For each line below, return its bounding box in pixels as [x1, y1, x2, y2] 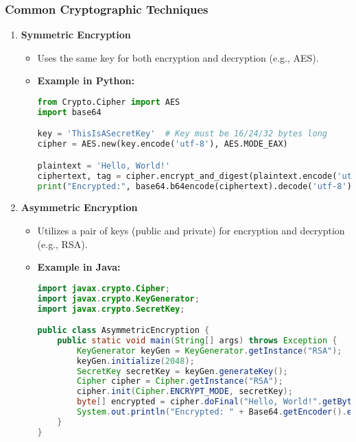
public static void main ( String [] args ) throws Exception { [57, 335, 337, 345]
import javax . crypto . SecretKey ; [37, 304, 185, 314]
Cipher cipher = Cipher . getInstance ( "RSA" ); [76, 376, 283, 386]
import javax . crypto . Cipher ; [37, 283, 170, 293]
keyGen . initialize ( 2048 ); [76, 356, 195, 366]
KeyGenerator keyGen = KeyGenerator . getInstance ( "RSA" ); [76, 345, 342, 356]
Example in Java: [37, 260, 121, 274]
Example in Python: [37, 73, 135, 88]
